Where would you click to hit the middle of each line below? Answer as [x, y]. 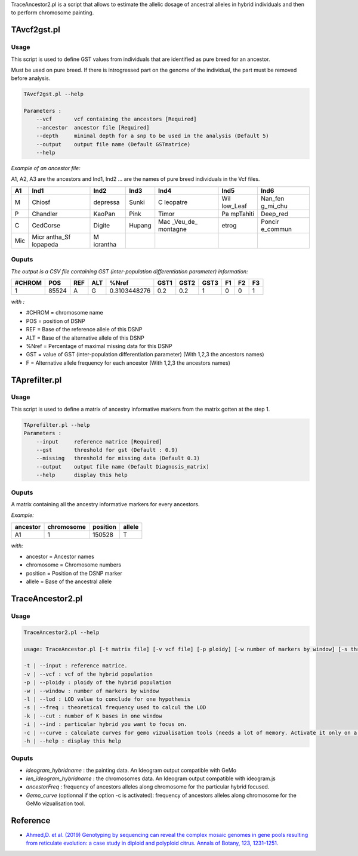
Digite [102, 225]
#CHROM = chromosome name [65, 313]
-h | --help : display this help [72, 741]
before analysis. [31, 78]
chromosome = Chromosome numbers [74, 565]
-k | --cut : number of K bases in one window [93, 716]
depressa [107, 202]
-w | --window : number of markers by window [91, 691]
